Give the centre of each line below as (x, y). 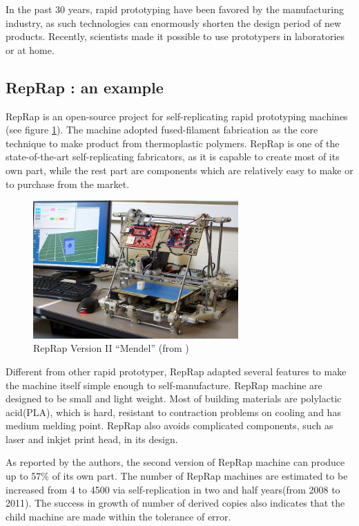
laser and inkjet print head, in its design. (92, 439)
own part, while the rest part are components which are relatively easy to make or (179, 170)
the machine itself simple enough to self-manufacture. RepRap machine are (164, 385)
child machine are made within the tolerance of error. (118, 516)
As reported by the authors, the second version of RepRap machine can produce (175, 462)
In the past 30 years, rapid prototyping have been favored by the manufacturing (175, 9)
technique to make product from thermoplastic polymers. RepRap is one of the (173, 143)
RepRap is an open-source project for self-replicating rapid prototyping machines (177, 116)
